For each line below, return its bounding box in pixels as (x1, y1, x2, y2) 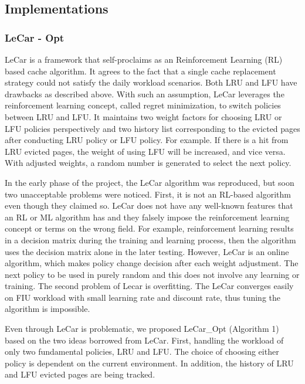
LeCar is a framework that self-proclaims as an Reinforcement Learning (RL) (5, 53, 283, 65)
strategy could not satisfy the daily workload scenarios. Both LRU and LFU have (5, 76, 297, 89)
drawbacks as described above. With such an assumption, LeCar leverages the (5, 87, 284, 100)
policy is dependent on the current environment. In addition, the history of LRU (5, 356, 294, 369)
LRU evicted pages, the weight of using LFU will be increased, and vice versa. (5, 145, 286, 157)
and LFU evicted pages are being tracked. (5, 368, 155, 380)
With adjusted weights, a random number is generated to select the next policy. (5, 157, 292, 169)
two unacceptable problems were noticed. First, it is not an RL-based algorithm (5, 188, 291, 200)
